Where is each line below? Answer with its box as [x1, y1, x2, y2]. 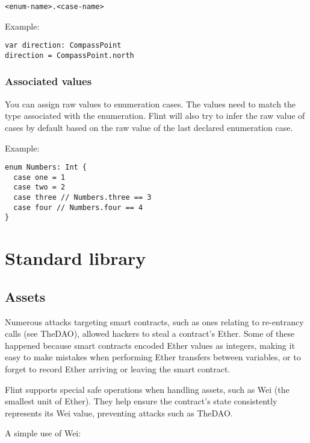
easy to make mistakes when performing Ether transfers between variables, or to [5, 351, 301, 363]
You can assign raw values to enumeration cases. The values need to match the [5, 97, 296, 110]
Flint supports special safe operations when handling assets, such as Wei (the [5, 383, 290, 395]
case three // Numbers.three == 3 [13, 193, 152, 202]
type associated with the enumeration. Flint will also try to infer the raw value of [5, 109, 305, 122]
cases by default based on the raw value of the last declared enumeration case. [5, 121, 293, 133]
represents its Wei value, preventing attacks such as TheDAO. [5, 406, 233, 419]
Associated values [5, 74, 92, 89]
